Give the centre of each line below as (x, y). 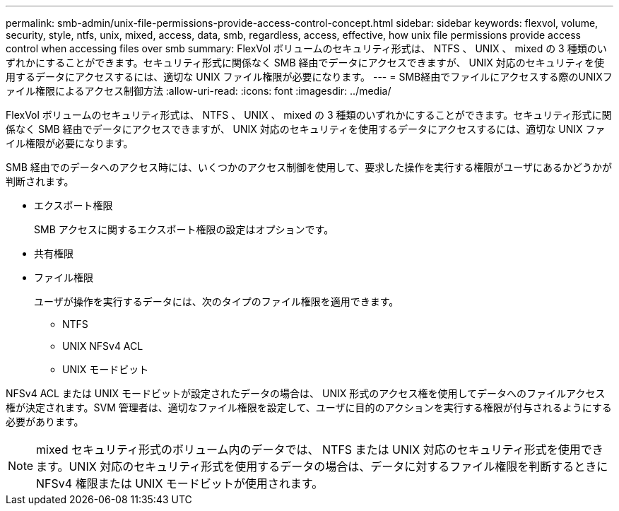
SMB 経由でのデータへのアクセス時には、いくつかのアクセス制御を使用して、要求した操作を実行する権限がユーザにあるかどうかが (309, 167)
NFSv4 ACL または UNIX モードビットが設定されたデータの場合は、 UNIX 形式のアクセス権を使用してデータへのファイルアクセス (306, 393)
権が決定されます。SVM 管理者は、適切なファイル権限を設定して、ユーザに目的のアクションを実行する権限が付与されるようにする (309, 407)
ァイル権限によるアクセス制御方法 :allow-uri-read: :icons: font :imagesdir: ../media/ (199, 91)
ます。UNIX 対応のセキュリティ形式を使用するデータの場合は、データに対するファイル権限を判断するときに (322, 466)
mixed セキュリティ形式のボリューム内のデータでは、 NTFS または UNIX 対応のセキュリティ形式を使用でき (320, 450)
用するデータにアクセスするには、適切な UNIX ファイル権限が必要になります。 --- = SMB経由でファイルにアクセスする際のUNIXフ (309, 77)
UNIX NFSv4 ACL (103, 346)
